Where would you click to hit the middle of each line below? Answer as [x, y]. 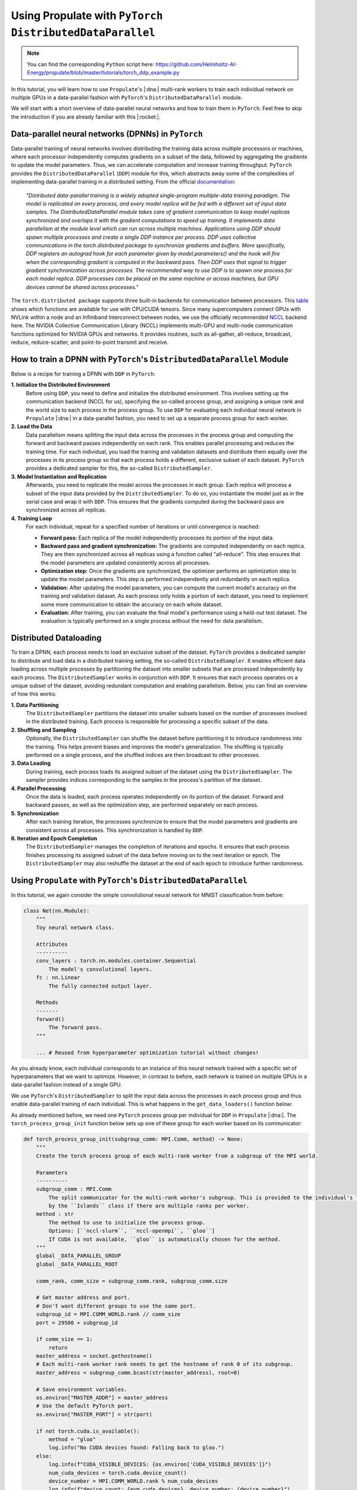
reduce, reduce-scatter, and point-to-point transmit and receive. [90, 342]
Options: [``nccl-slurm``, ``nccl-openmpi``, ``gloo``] [132, 1231]
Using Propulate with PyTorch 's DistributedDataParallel [129, 880]
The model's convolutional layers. [101, 969]
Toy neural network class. [76, 927]
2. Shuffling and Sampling [44, 730]
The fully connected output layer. [101, 986]
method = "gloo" [72, 1439]
